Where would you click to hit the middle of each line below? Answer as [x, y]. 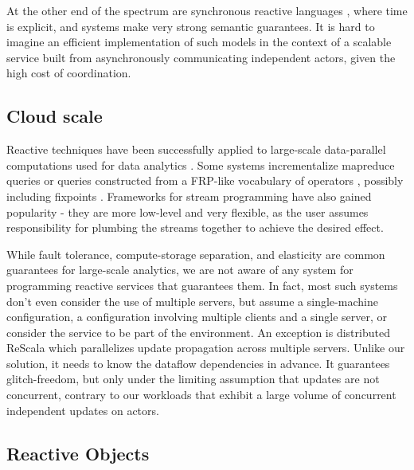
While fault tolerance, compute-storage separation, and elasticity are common [196, 254]
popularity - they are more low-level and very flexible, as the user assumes [187, 211]
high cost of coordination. [69, 73]
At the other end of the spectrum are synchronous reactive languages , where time [207, 10]
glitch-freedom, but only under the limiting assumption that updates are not [193, 379]
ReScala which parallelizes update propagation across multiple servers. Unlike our [206, 348]
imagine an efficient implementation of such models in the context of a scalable [199, 42]
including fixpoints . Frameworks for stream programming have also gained [189, 196]
